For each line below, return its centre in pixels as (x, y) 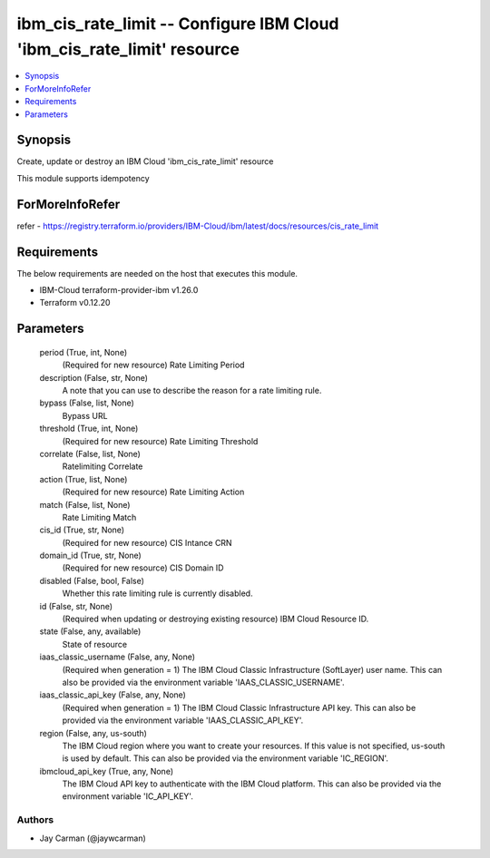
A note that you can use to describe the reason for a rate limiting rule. (192, 390)
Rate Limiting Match (99, 517)
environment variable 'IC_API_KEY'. (128, 796)
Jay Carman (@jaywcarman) (93, 838)
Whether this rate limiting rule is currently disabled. (157, 593)
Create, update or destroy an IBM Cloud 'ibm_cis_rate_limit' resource (145, 161)
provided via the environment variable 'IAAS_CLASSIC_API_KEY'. (183, 720)
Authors (35, 820)
